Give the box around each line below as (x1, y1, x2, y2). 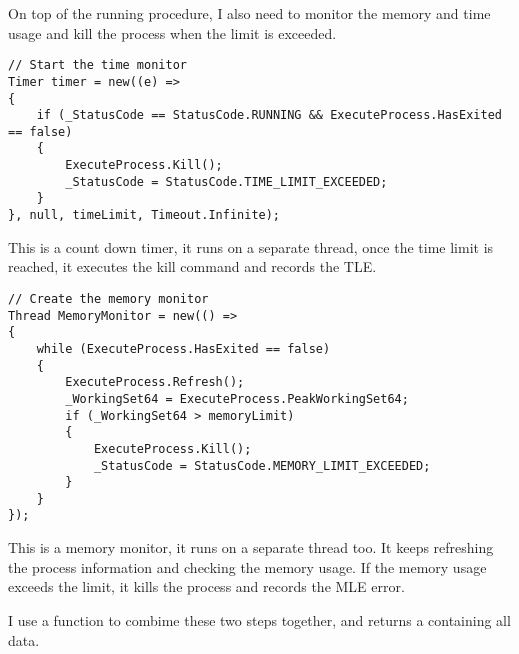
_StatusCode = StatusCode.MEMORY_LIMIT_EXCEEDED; (93, 458, 431, 473)
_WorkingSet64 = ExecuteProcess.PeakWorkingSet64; (65, 391, 409, 406)
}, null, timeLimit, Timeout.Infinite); (8, 208, 281, 223)
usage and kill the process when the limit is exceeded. (8, 22, 337, 43)
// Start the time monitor (8, 58, 187, 73)
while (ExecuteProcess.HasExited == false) (36, 341, 331, 356)
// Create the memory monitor (8, 291, 209, 306)
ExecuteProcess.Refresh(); (65, 375, 245, 390)
